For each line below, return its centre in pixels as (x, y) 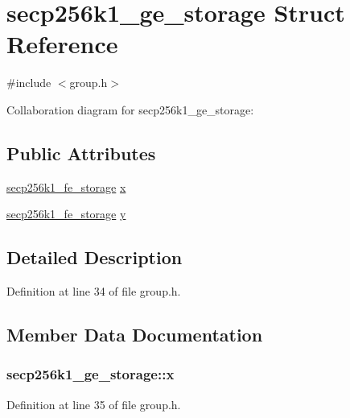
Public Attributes (81, 153)
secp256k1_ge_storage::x (91, 374)
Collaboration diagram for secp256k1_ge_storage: (130, 109)
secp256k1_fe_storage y (66, 214)
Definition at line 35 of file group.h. (94, 404)
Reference (62, 44)
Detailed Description (95, 257)
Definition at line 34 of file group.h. (94, 291)
